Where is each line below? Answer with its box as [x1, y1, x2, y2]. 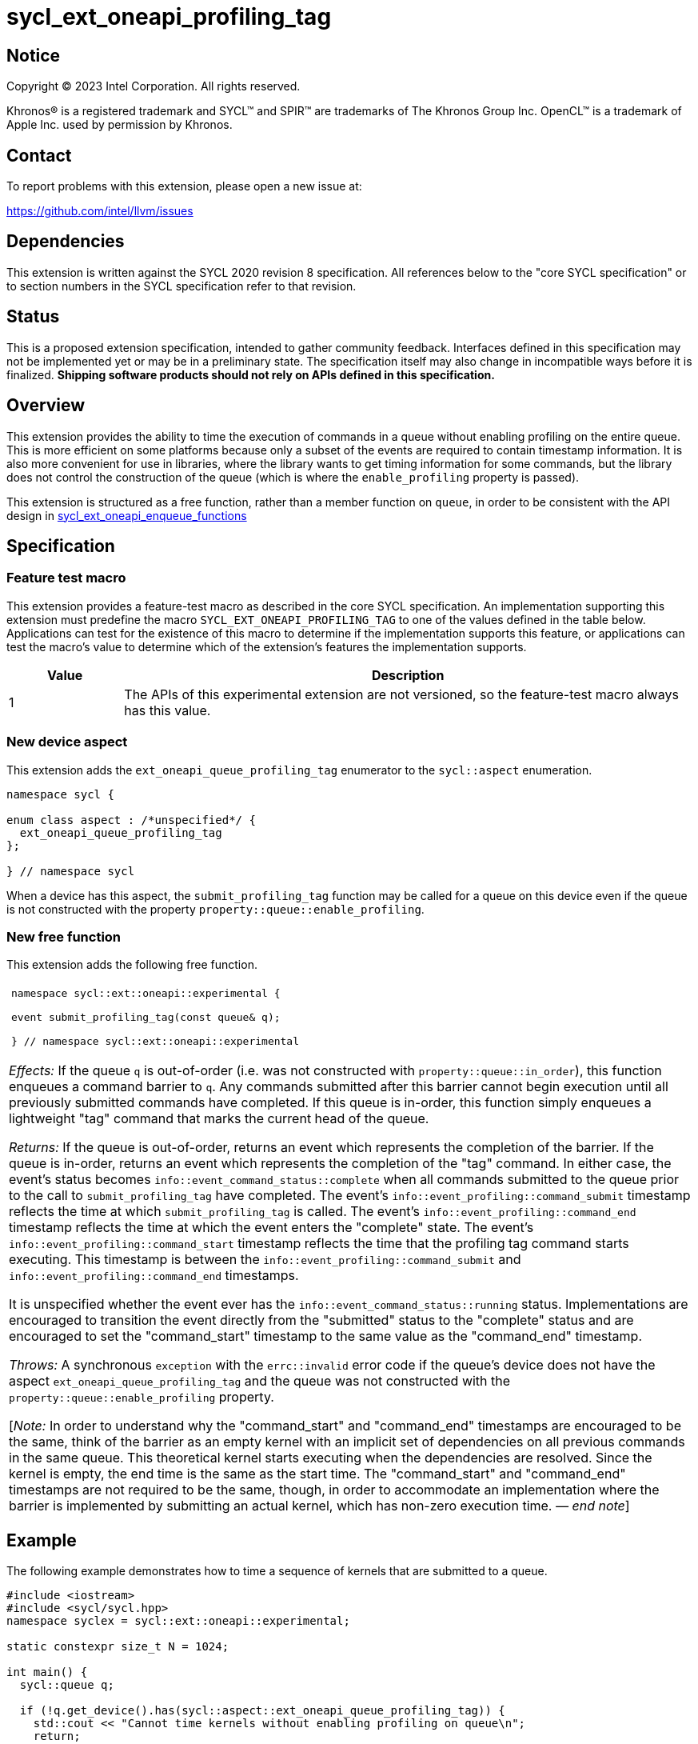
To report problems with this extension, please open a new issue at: [6, 179, 362, 194]
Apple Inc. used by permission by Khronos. [6, 118, 233, 132]
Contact [6, 145, 72, 166]
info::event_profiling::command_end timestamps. [9, 1267, 299, 1284]
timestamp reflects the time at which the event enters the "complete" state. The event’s [9, 1219, 534, 1236]
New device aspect [6, 734, 128, 750]
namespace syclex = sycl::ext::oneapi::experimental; [6, 1614, 350, 1628]
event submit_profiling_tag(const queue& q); [11, 1011, 281, 1024]
